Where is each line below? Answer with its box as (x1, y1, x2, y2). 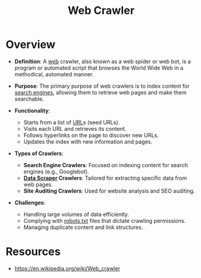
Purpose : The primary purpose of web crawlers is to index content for (14, 82, 190, 90)
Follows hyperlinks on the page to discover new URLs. (23, 131, 159, 139)
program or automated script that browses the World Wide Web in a (14, 64, 184, 71)
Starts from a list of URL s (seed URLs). (23, 119, 120, 126)
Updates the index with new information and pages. (23, 137, 153, 145)
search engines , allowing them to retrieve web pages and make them (14, 88, 187, 96)
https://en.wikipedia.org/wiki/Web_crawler (14, 265, 120, 272)
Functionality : (14, 107, 51, 114)
